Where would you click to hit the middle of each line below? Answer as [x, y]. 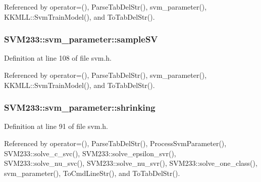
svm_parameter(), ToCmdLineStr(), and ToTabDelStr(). [92, 173]
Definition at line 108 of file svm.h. [58, 58]
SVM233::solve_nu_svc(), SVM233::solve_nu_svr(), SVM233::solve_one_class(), [131, 163]
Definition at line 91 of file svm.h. [56, 126]
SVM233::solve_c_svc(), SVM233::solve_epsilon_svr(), [90, 153]
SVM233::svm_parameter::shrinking [80, 107]
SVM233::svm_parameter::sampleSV [81, 39]
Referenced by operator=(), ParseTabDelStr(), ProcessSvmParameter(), [115, 143]
